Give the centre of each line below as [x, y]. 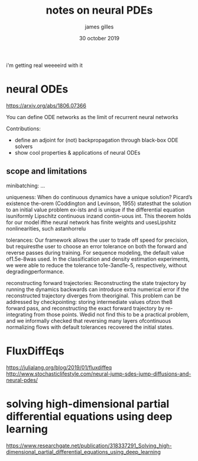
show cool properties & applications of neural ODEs [77, 152]
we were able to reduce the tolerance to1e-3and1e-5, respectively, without [97, 265]
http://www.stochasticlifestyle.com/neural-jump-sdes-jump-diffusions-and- [99, 373]
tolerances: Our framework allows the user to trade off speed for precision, [98, 240]
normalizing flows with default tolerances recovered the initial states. [90, 327]
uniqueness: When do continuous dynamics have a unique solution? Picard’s [99, 197]
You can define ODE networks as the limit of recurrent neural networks [92, 117]
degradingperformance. [35, 271]
